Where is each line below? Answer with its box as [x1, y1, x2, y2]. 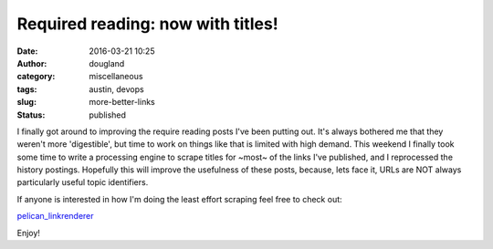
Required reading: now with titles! [16, 14, 278, 34]
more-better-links [89, 97, 155, 108]
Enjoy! [16, 227, 41, 238]
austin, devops [89, 83, 145, 95]
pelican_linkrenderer [16, 211, 95, 222]
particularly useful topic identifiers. [16, 177, 149, 188]
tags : [16, 83, 37, 95]
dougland [89, 57, 125, 68]
